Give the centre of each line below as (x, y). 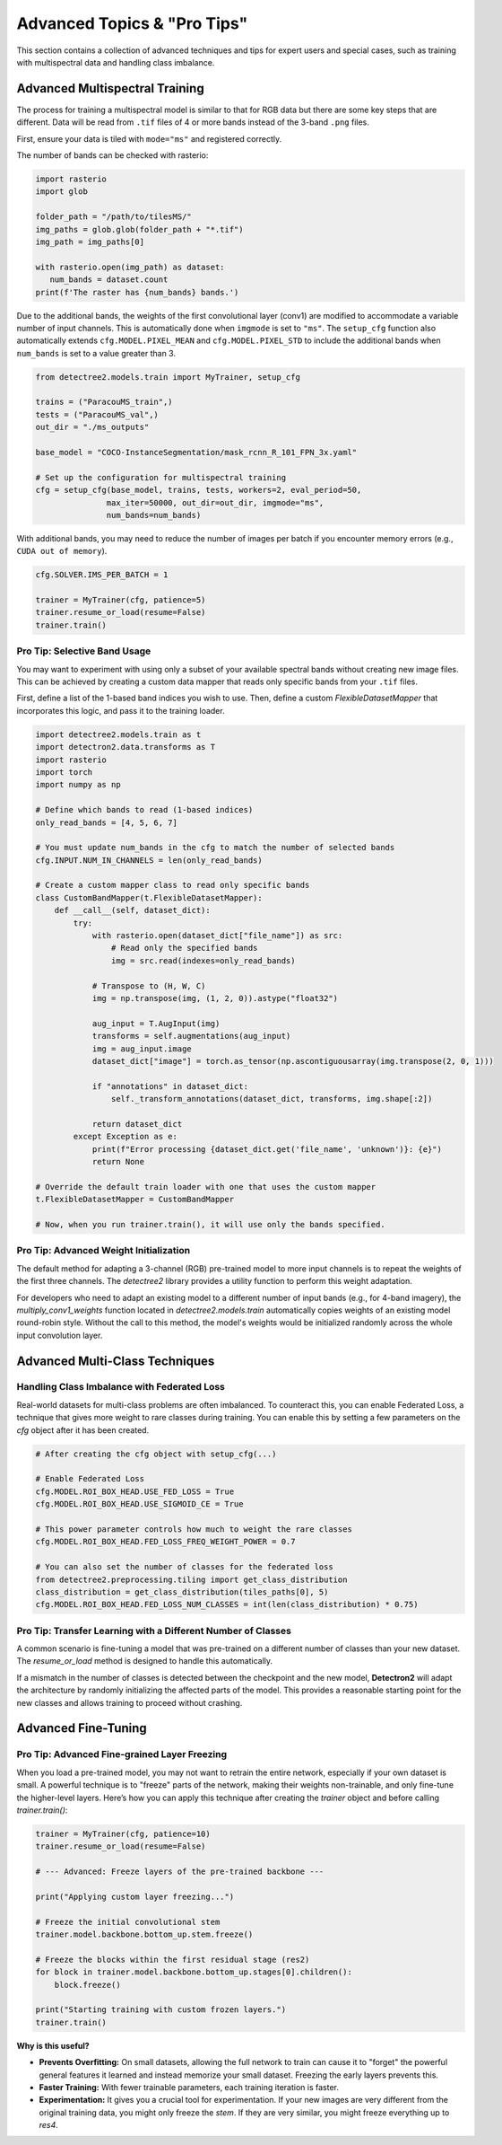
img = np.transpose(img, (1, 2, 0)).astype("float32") (215, 998)
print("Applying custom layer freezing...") (135, 1896)
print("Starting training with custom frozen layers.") (161, 2010)
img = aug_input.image (142, 1049)
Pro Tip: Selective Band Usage (84, 651)
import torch (64, 772)
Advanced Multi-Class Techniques (116, 1361)
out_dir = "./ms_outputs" (92, 427)
